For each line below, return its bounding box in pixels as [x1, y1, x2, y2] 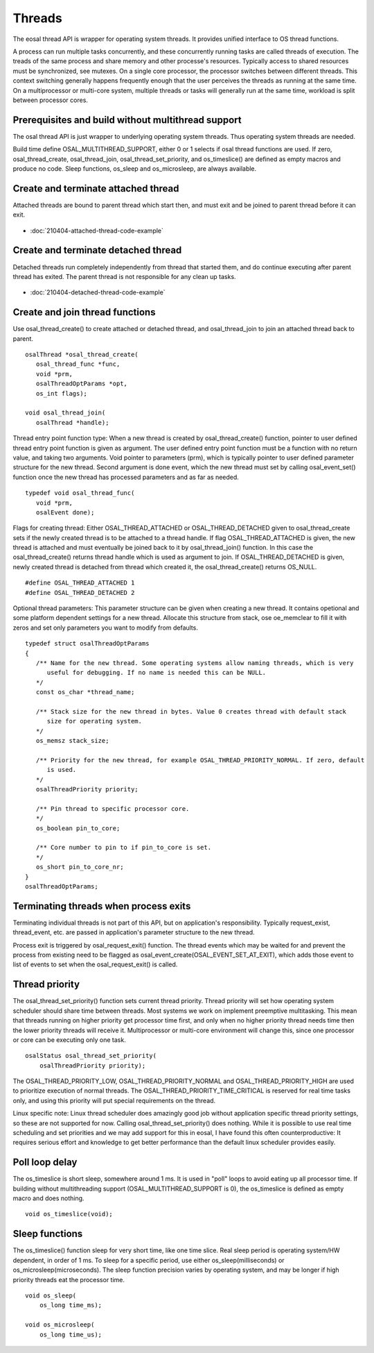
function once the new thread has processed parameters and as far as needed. [12, 473, 239, 481]
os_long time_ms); [39, 1302, 103, 1309]
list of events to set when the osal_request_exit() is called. [12, 960, 178, 968]
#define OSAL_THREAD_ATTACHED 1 [25, 579, 135, 587]
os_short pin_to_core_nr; [35, 863, 124, 871]
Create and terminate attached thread [12, 183, 179, 194]
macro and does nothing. [12, 1194, 84, 1202]
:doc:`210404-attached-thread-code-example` [30, 226, 164, 235]
